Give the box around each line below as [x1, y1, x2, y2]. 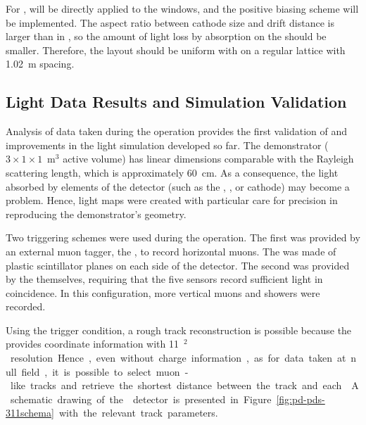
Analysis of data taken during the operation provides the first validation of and [6, 124, 348, 139]
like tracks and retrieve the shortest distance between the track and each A [10, 378, 359, 393]
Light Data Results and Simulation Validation [6, 91, 347, 113]
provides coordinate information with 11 [6, 336, 179, 351]
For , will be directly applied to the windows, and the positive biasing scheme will [6, 1, 359, 15]
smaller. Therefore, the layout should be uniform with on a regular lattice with [6, 42, 346, 57]
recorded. [6, 299, 46, 314]
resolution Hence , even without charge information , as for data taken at [10, 350, 346, 365]
